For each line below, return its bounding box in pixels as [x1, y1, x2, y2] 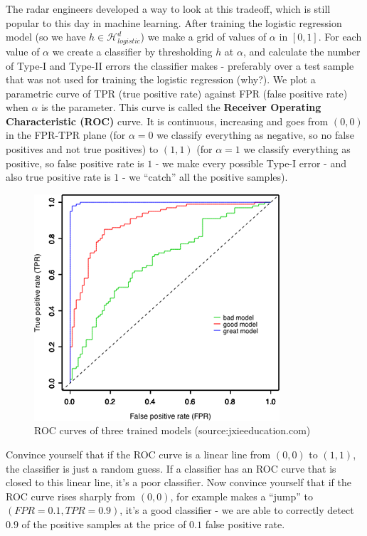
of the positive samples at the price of [21, 517, 186, 532]
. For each [318, 29, 362, 44]
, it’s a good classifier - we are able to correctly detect [119, 503, 354, 517]
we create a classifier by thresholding [52, 43, 213, 58]
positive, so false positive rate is [6, 155, 144, 170]
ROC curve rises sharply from [6, 488, 136, 503]
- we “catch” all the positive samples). [122, 169, 288, 184]
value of [6, 43, 40, 58]
